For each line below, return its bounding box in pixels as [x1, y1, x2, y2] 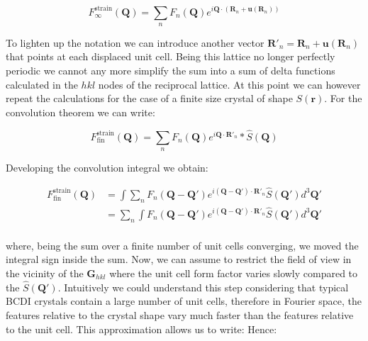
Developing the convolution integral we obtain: [6, 160, 208, 175]
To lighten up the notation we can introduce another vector [6, 35, 264, 50]
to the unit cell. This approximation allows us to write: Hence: [6, 321, 277, 336]
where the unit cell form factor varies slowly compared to [109, 265, 358, 280]
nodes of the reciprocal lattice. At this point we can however [98, 77, 361, 91]
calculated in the [6, 77, 78, 91]
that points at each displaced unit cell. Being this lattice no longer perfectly [6, 49, 335, 64]
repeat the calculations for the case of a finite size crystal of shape [6, 91, 293, 106]
